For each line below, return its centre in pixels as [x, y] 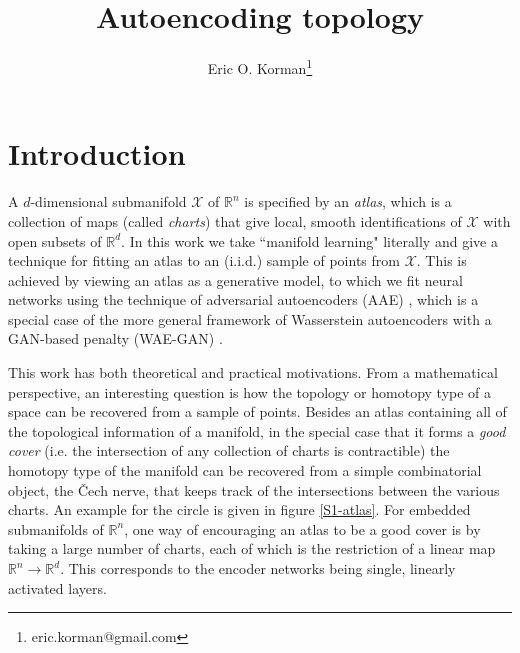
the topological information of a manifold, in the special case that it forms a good [257, 430]
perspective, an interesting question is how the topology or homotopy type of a [250, 391]
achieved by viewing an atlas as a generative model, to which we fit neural [235, 279]
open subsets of [55, 240]
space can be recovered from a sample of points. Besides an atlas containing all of [257, 411]
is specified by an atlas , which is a [348, 201]
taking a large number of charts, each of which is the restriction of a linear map [252, 548]
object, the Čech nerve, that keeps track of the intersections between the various [254, 489]
